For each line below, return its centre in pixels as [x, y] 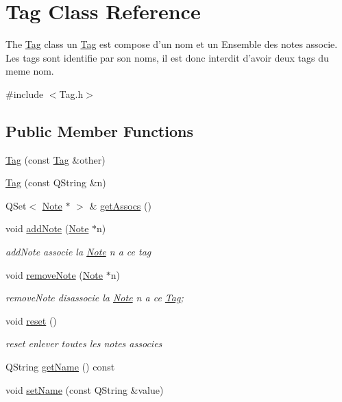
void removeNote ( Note [54, 274]
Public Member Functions [99, 130]
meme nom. [30, 71]
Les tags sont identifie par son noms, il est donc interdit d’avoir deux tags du [167, 57]
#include [25, 93]
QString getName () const [60, 367]
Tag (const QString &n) [56, 183]
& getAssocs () [120, 205]
